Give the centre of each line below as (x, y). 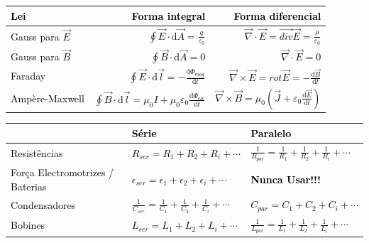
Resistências (37, 152)
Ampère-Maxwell (48, 98)
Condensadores (43, 204)
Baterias (29, 186)
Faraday (28, 76)
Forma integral (169, 15)
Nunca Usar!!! (286, 179)
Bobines (28, 225)
